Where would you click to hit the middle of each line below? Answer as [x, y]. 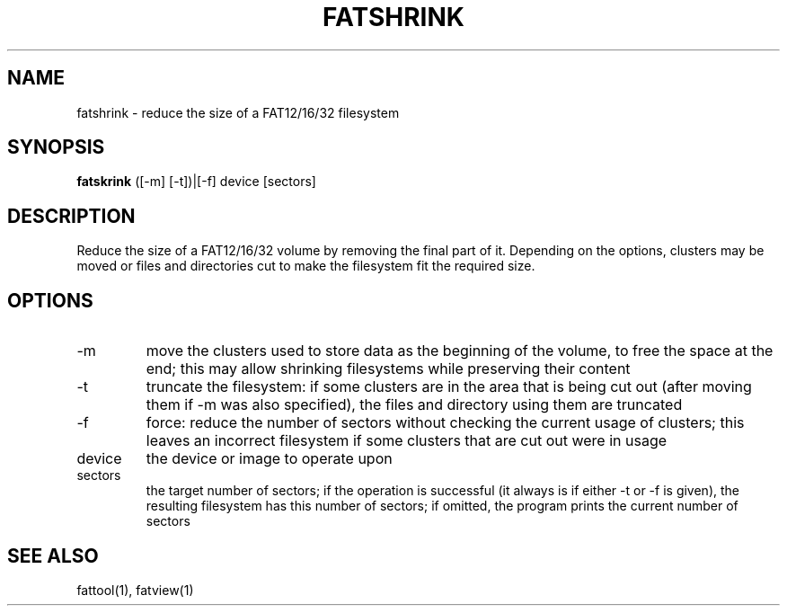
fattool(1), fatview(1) [135, 590]
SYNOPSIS [56, 147]
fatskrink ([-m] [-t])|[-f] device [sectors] [196, 182]
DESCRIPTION [71, 216]
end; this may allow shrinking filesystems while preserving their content [388, 369]
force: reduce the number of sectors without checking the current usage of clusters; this [445, 423]
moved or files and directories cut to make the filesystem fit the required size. [306, 266]
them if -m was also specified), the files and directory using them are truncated [414, 405]
